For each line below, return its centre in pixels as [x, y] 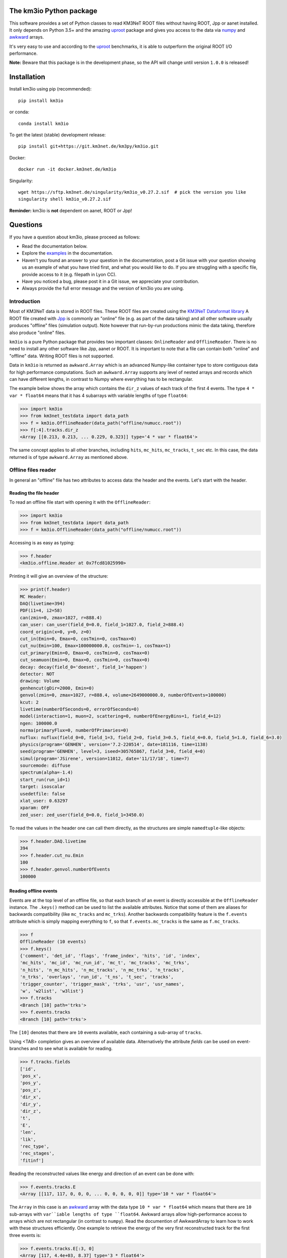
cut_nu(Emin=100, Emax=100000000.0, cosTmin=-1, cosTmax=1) [95, 646]
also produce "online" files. [37, 333]
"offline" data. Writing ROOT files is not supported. [62, 356]
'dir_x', [31, 1097]
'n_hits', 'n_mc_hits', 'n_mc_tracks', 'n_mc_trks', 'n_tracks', [102, 970]
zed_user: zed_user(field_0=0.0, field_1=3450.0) [82, 815]
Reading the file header [34, 493]
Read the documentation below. [55, 246]
